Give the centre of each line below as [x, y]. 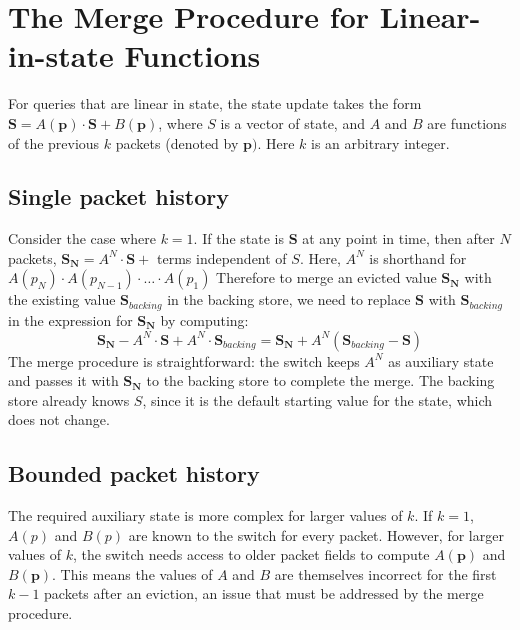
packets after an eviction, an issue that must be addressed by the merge [264, 593]
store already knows [69, 399]
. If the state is [238, 238]
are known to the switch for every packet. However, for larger [316, 534]
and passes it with [63, 380]
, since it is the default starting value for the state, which [317, 399]
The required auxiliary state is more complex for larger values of [205, 515]
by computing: [204, 319]
